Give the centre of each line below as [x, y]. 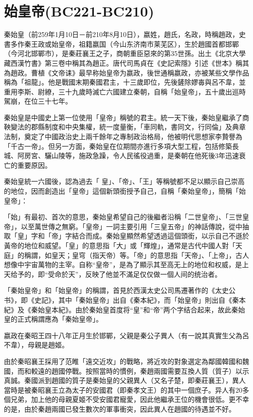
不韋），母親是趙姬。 [36, 345]
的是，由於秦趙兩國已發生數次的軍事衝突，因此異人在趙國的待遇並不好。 [120, 408]
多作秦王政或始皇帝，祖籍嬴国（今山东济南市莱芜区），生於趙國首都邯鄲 [125, 44]
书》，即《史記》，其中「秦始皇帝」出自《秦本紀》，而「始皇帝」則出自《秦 [121, 299]
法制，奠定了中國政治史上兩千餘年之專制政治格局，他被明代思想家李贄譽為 [123, 136]
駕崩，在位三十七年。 [38, 101]
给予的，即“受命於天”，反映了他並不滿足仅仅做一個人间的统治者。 [116, 274]
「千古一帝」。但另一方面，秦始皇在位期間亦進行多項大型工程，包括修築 [118, 146]
